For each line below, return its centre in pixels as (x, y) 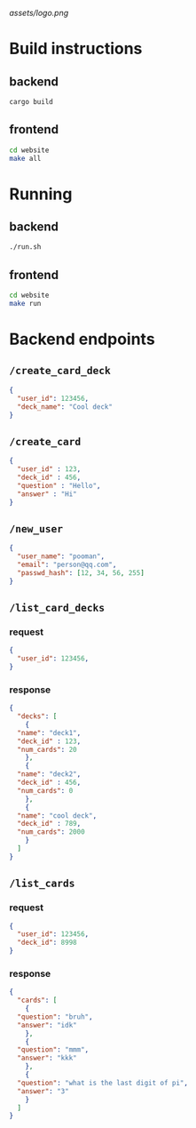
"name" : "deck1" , (49, 732)
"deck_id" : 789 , (49, 824)
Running (41, 194)
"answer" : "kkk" (47, 1058)
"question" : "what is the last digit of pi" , (103, 1083)
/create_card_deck (60, 371)
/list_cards (42, 884)
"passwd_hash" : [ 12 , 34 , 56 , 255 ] (81, 572)
